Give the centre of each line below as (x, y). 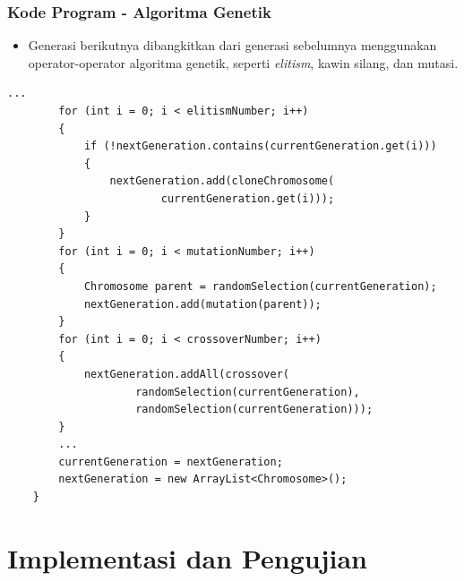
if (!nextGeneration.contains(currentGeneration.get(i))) (260, 146)
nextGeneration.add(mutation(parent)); (202, 304)
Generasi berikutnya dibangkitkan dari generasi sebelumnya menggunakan (232, 45)
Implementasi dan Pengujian (187, 557)
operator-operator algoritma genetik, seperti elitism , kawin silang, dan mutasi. (243, 62)
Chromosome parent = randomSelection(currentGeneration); (260, 286)
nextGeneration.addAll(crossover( (186, 374)
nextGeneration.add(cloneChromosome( (222, 181)
